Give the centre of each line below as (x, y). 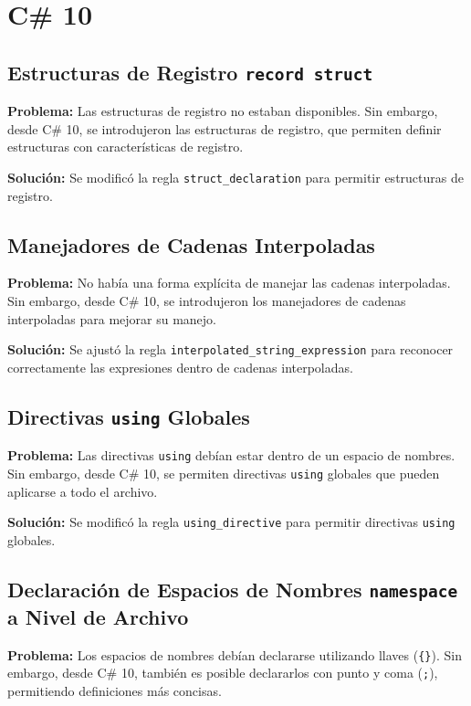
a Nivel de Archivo (98, 616)
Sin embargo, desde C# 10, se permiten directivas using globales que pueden (224, 473)
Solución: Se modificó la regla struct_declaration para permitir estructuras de (235, 177)
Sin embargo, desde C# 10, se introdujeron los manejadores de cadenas (207, 300)
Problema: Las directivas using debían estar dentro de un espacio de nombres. (231, 455)
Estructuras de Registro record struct (190, 72)
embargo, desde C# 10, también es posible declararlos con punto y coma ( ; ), (223, 673)
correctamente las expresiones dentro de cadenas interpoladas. (180, 367)
